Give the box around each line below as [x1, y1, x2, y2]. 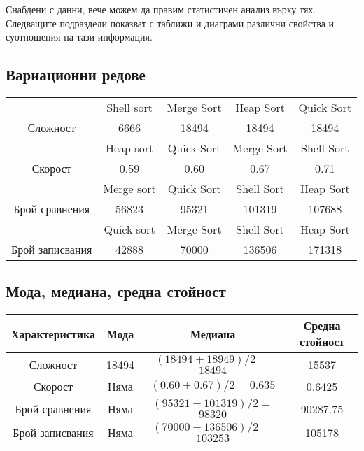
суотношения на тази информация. [6, 29, 153, 44]
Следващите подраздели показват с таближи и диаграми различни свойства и [6, 15, 335, 30]
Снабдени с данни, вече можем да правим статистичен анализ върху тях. [6, 2, 316, 16]
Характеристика [11, 325, 95, 342]
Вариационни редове [6, 64, 146, 85]
